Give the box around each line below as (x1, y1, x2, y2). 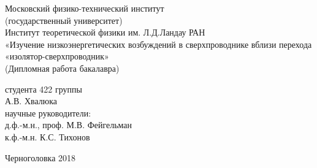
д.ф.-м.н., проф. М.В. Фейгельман (5, 118, 132, 131)
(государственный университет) (5, 13, 123, 26)
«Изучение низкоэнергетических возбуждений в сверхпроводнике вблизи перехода (5, 37, 312, 50)
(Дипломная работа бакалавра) (5, 61, 120, 74)
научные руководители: (5, 106, 91, 119)
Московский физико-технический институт (5, 2, 164, 14)
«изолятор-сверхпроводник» (5, 50, 109, 63)
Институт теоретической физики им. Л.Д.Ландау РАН (5, 26, 205, 39)
